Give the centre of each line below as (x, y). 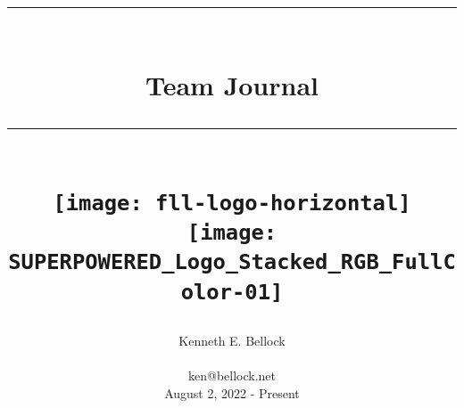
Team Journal (232, 85)
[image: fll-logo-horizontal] (232, 203)
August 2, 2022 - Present (232, 392)
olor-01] (232, 292)
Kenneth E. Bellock (232, 340)
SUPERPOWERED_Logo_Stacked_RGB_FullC (232, 262)
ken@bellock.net (232, 375)
